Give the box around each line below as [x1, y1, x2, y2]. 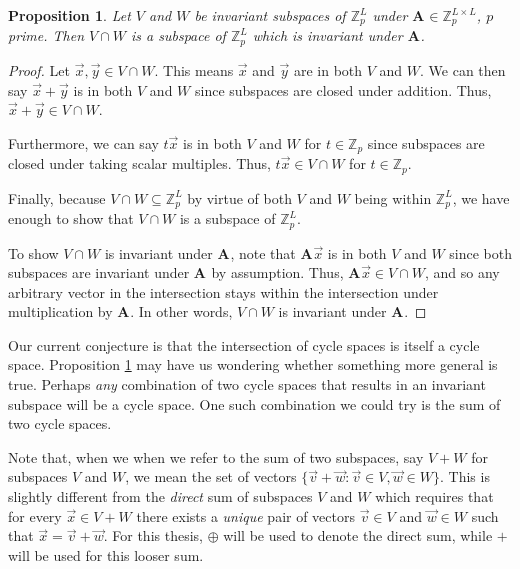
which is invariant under [252, 25, 403, 46]
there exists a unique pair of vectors [136, 505, 356, 526]
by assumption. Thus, [211, 262, 344, 283]
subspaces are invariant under [8, 262, 190, 283]
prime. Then [8, 25, 85, 46]
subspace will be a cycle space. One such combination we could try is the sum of [8, 393, 501, 414]
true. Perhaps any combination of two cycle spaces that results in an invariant [8, 374, 486, 395]
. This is [440, 466, 490, 487]
